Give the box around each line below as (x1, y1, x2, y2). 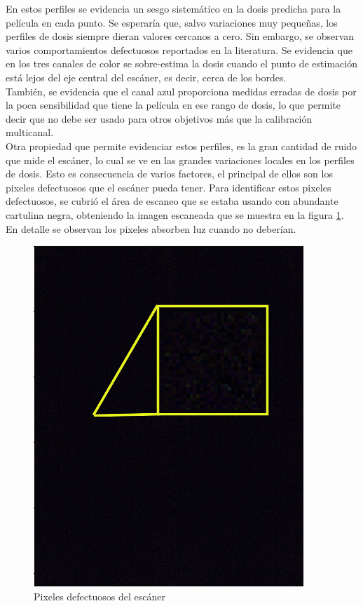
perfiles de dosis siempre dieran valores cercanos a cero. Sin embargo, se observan (6, 29, 355, 43)
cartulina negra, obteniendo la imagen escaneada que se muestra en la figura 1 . (6, 207, 344, 222)
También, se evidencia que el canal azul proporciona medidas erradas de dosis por (6, 83, 357, 98)
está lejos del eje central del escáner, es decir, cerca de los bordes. (6, 69, 287, 84)
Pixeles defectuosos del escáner (34, 588, 165, 603)
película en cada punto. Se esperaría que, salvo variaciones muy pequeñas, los (6, 15, 338, 29)
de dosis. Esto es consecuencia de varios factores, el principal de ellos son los (6, 166, 333, 181)
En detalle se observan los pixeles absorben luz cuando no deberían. (6, 221, 296, 236)
